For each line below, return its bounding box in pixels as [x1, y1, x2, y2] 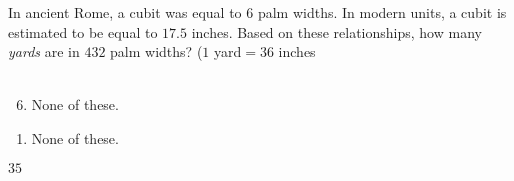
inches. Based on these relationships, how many [191, 21, 482, 42]
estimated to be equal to [8, 21, 158, 42]
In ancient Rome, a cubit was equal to [8, 2, 242, 22]
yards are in [8, 41, 80, 62]
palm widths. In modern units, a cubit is [257, 2, 507, 22]
